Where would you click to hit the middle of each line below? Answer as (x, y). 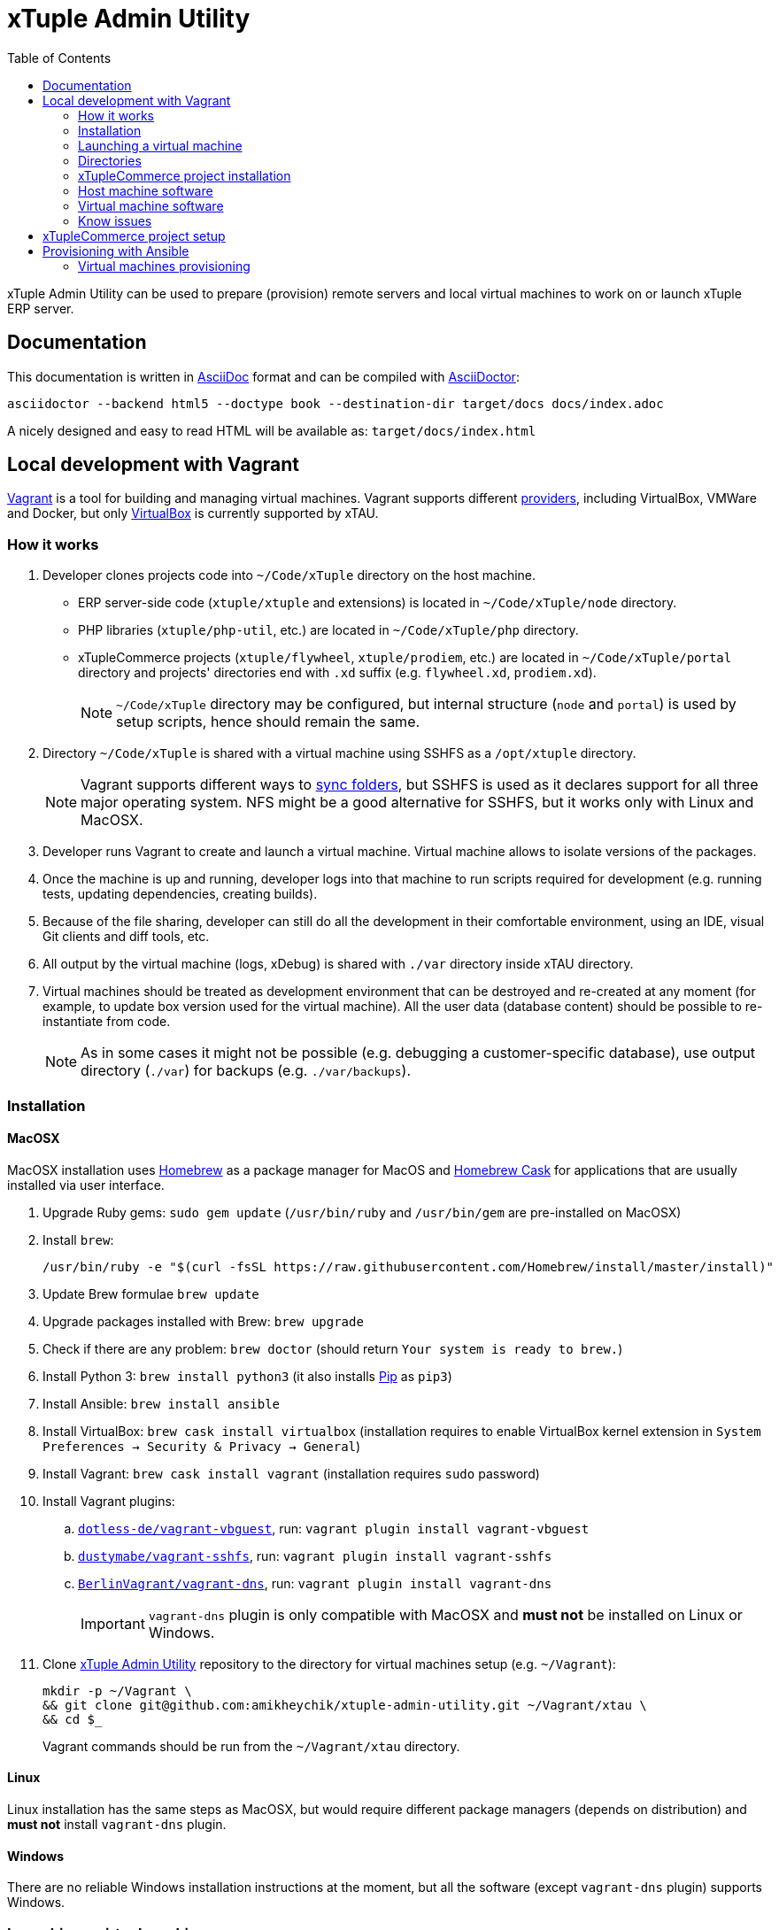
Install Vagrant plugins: (109, 1501)
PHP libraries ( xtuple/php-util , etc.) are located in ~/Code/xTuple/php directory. (328, 630)
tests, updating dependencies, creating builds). (180, 894)
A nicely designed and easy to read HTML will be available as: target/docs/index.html (272, 430)
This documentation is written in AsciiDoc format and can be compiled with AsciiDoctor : (263, 376)
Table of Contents (59, 58)
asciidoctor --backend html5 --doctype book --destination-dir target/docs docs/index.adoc (336, 403)
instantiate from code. (107, 1022)
